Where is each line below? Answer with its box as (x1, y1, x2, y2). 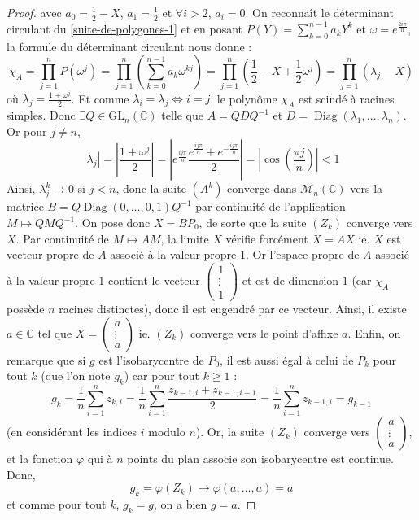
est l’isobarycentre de (98, 351, 204, 368)
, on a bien (153, 496, 207, 513)
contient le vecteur (107, 271, 200, 288)
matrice (7, 198, 44, 215)
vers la (350, 180, 383, 197)
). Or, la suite (195, 423, 264, 440)
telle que (161, 107, 203, 124)
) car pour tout (124, 367, 199, 384)
